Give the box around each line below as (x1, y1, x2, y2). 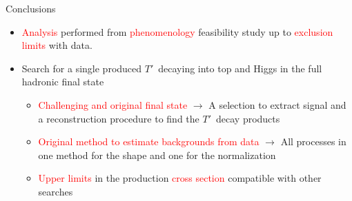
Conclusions (6, 1, 56, 15)
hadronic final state (21, 74, 104, 89)
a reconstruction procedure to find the (38, 111, 199, 125)
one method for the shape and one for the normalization (38, 147, 276, 162)
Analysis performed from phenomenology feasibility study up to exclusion (21, 24, 333, 39)
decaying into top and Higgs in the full (158, 61, 322, 75)
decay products (215, 111, 280, 125)
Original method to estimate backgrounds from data (38, 134, 260, 149)
